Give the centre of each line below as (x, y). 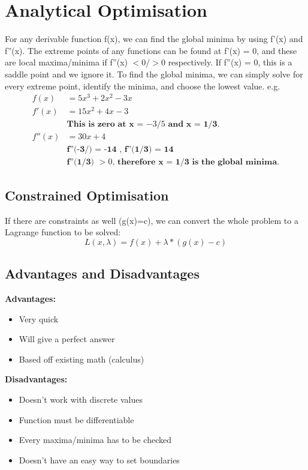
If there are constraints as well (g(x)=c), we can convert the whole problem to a (152, 220)
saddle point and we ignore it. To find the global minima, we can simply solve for (154, 74)
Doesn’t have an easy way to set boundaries (99, 459)
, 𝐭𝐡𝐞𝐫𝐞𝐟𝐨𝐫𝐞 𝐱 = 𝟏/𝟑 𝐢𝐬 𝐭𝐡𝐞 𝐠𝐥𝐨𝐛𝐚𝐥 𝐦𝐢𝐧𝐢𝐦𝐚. (196, 162)
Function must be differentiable (76, 419)
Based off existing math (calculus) (81, 359)
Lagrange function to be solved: (63, 232)
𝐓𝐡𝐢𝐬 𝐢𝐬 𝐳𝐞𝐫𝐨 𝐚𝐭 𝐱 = (105, 125)
